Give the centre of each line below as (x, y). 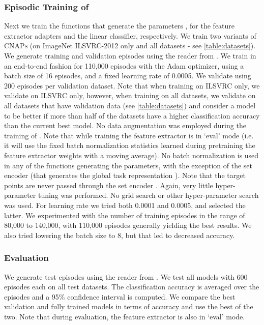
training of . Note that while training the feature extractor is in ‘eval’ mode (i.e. (129, 135)
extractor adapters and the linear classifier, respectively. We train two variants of (130, 35)
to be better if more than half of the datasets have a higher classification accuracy (132, 115)
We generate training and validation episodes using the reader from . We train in (130, 55)
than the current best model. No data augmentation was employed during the (125, 125)
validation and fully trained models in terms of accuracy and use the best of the (129, 306)
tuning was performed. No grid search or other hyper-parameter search (148, 195)
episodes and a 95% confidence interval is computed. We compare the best (120, 296)
